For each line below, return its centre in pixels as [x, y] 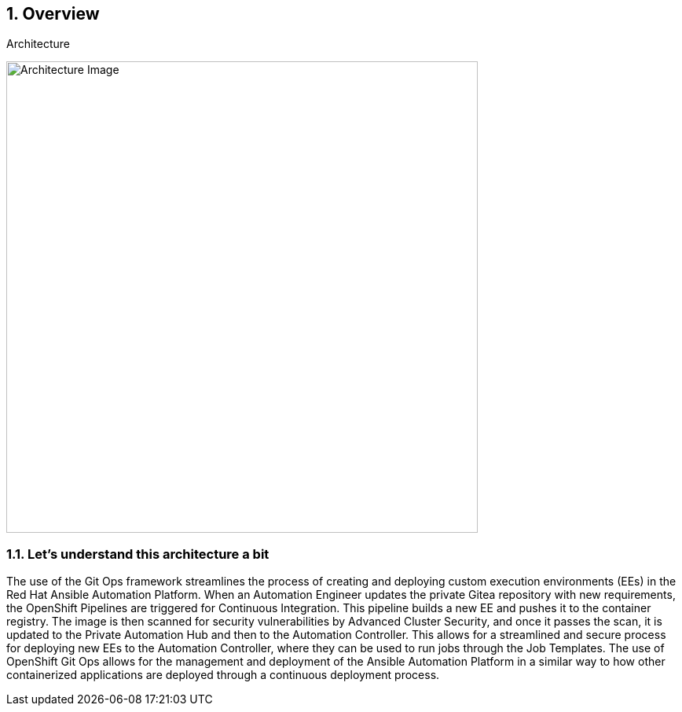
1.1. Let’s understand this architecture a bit [138, 554]
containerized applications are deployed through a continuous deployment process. [223, 675]
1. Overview [53, 14]
